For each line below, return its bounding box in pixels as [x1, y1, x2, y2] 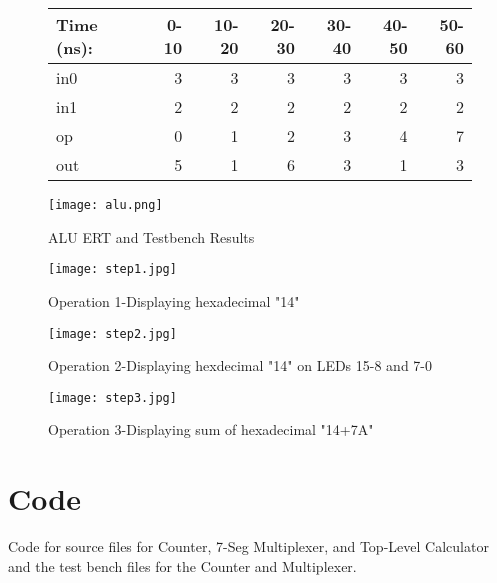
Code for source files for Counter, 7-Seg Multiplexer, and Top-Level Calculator [8, 536, 489, 557]
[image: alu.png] [48, 198, 163, 212]
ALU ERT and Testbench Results [48, 226, 255, 247]
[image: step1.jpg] [48, 262, 177, 277]
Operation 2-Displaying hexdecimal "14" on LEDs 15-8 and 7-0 [48, 355, 433, 376]
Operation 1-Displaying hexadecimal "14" [48, 290, 300, 311]
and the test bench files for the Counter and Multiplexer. [8, 555, 357, 576]
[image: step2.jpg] [48, 326, 177, 341]
